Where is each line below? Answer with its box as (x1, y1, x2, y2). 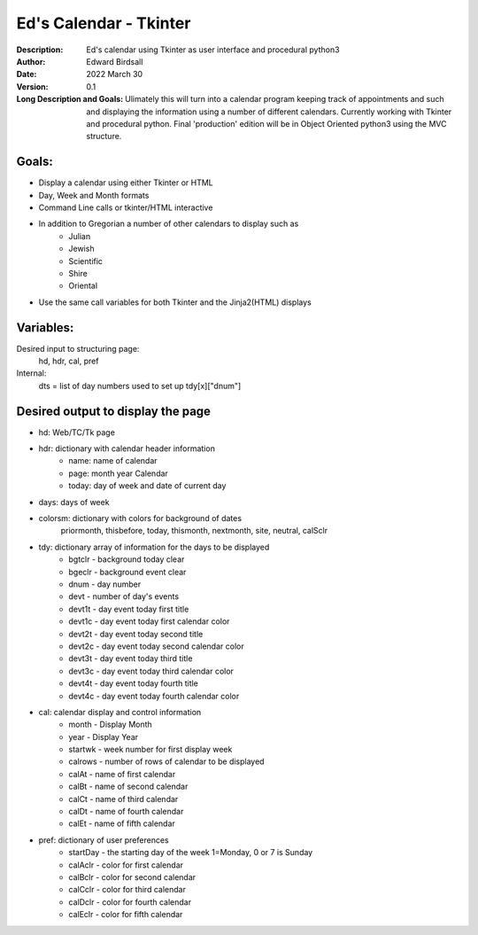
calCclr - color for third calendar (68, 884, 186, 895)
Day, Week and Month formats (38, 190, 150, 200)
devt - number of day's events (68, 591, 180, 602)
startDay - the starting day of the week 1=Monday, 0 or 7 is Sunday (68, 847, 313, 858)
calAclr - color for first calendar (68, 860, 184, 870)
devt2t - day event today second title (68, 628, 204, 639)
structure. (86, 131, 122, 142)
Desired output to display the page (16, 403, 212, 418)
